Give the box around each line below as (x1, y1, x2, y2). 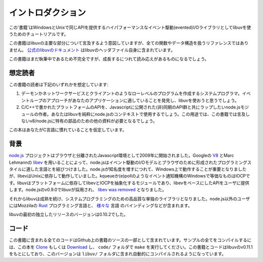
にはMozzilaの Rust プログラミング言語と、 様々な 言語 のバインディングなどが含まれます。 (9, 203, 192, 208)
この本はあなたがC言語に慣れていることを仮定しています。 (9, 127, 127, 133)
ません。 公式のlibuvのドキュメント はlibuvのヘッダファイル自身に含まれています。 (9, 47, 175, 53)
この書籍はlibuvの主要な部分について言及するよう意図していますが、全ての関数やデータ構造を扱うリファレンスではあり (9, 40, 249, 46)
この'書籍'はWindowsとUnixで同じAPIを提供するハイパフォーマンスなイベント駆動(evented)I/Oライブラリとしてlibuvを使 (9, 24, 251, 30)
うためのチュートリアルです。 (9, 31, 69, 37)
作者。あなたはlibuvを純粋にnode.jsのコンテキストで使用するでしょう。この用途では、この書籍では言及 (38, 111, 246, 117)
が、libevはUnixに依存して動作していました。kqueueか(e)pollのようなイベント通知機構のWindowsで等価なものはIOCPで (9, 173, 250, 179)
